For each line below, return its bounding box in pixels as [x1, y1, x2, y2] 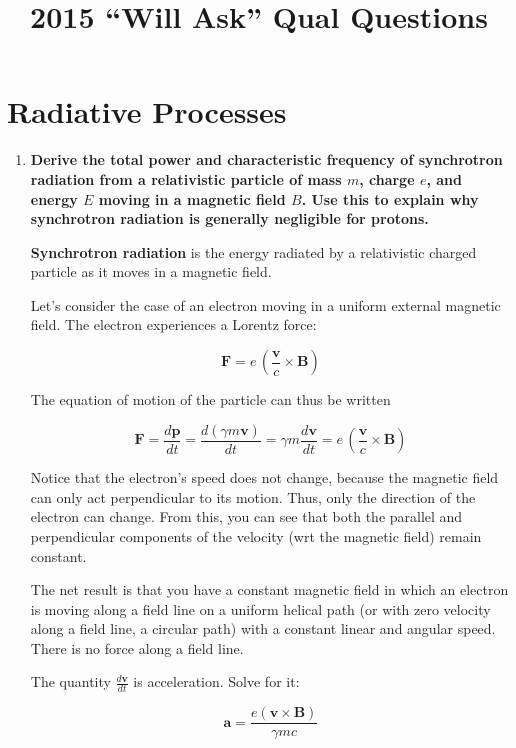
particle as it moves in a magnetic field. [30, 261, 272, 282]
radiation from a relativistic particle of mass [30, 168, 342, 189]
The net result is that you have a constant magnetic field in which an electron [30, 579, 509, 600]
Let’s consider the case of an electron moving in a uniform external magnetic [30, 294, 501, 315]
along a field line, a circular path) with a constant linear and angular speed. [30, 618, 496, 639]
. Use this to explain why [301, 188, 479, 209]
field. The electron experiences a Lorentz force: [30, 314, 317, 335]
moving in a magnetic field [98, 188, 286, 209]
